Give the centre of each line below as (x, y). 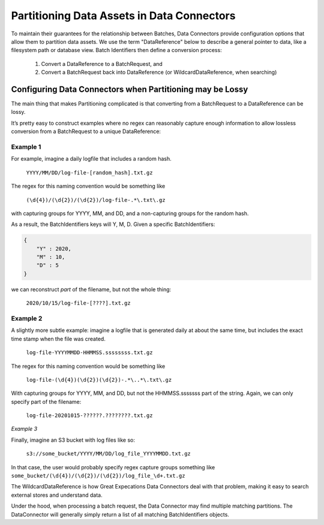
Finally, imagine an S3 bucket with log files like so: (73, 440)
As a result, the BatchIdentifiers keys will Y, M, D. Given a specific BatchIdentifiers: (113, 224)
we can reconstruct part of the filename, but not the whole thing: (91, 289)
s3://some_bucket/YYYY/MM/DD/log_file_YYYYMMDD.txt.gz (109, 454)
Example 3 (24, 429)
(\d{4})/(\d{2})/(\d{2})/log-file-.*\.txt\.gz (96, 200)
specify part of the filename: (46, 402)
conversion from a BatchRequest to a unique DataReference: (86, 131)
